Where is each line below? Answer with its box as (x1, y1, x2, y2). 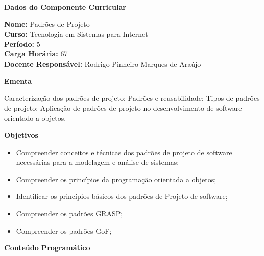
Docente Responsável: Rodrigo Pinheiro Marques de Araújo (4, 58, 201, 69)
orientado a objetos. (4, 112, 66, 123)
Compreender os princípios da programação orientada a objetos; (16, 174, 217, 184)
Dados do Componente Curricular (4, 2, 126, 12)
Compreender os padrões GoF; (16, 225, 112, 236)
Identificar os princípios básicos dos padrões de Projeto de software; (16, 191, 228, 202)
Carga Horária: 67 (4, 48, 68, 59)
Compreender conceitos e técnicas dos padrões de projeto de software (16, 147, 232, 157)
